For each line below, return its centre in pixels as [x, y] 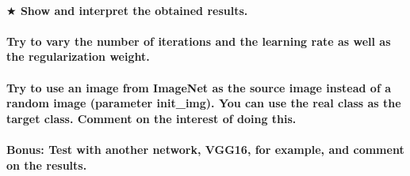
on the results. [47, 165]
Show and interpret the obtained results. [134, 10]
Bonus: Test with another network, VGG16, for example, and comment [205, 149]
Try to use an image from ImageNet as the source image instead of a [199, 87]
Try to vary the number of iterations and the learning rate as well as [199, 41]
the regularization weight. [78, 56]
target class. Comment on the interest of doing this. [151, 118]
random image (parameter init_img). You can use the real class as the [204, 103]
